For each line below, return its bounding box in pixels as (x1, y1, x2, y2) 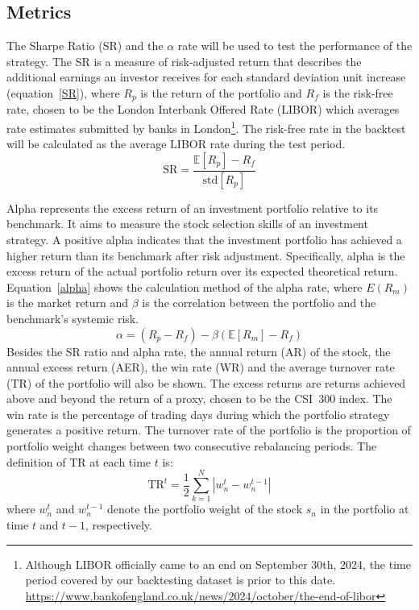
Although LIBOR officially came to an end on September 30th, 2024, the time (25, 555, 411, 572)
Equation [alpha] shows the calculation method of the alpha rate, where (6, 278, 363, 295)
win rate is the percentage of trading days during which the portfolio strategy (6, 405, 390, 422)
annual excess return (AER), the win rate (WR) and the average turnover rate (6, 359, 395, 376)
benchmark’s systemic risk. (6, 309, 139, 326)
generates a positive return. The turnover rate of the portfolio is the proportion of (6, 421, 411, 438)
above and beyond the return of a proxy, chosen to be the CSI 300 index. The (6, 390, 392, 407)
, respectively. (85, 516, 152, 533)
